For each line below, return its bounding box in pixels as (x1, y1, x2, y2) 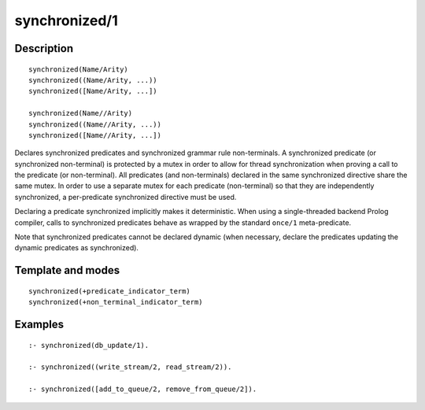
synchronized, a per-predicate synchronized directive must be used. (14, 192, 237, 201)
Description (14, 42, 74, 55)
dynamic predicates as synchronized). (14, 243, 139, 253)
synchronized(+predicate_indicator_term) (28, 286, 190, 295)
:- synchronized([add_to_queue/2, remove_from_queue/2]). (28, 385, 257, 393)
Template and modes (14, 264, 120, 277)
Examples (14, 318, 65, 331)
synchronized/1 (14, 12, 118, 29)
